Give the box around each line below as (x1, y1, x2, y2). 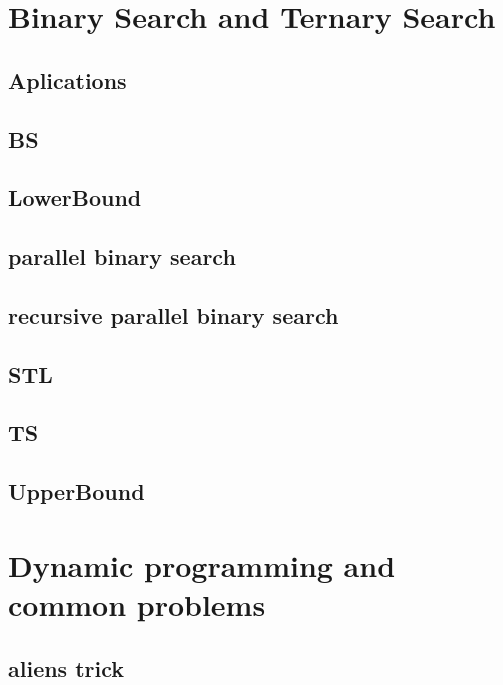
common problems (8, 584, 266, 624)
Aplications (8, 64, 127, 95)
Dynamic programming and (8, 544, 396, 585)
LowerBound (8, 182, 142, 213)
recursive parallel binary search (8, 299, 339, 330)
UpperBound (8, 476, 145, 507)
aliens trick (8, 652, 125, 683)
